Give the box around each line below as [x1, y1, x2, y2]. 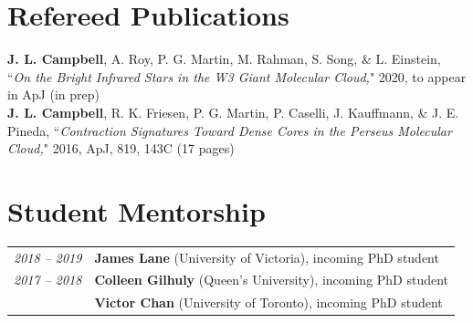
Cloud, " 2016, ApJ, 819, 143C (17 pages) [7, 139, 235, 158]
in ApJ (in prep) [7, 85, 100, 104]
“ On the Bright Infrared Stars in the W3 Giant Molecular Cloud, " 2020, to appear [7, 67, 467, 86]
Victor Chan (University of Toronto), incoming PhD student [94, 293, 443, 312]
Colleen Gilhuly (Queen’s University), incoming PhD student [94, 270, 449, 289]
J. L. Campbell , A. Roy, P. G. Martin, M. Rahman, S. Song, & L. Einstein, [7, 49, 441, 68]
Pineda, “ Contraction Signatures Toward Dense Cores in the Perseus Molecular [7, 120, 452, 140]
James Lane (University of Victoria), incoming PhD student [94, 247, 439, 266]
